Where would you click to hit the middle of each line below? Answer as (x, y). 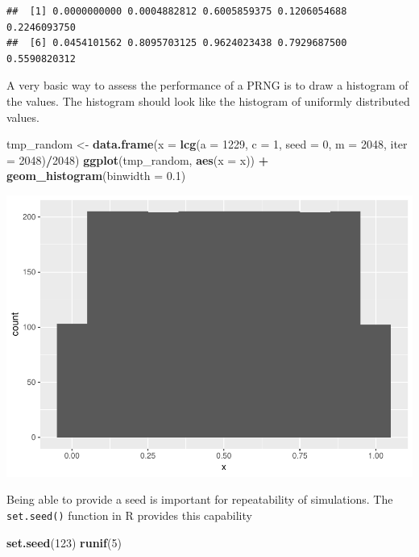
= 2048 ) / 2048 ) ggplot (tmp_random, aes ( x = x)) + (138, 159)
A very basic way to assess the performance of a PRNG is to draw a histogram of (207, 85)
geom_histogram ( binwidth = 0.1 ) (96, 176)
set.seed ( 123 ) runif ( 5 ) (64, 542)
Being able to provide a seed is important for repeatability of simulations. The (200, 499)
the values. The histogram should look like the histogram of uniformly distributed (208, 101)
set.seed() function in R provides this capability (129, 515)
